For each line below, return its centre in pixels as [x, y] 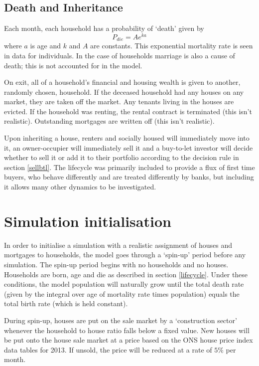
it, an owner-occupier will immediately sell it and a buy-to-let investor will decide [129, 147]
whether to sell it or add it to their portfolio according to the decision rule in [122, 157]
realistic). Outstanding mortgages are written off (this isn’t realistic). [109, 121]
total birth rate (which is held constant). [66, 303]
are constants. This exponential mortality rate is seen [172, 46]
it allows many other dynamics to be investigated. [80, 187]
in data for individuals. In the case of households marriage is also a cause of [120, 55]
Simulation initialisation [88, 221]
